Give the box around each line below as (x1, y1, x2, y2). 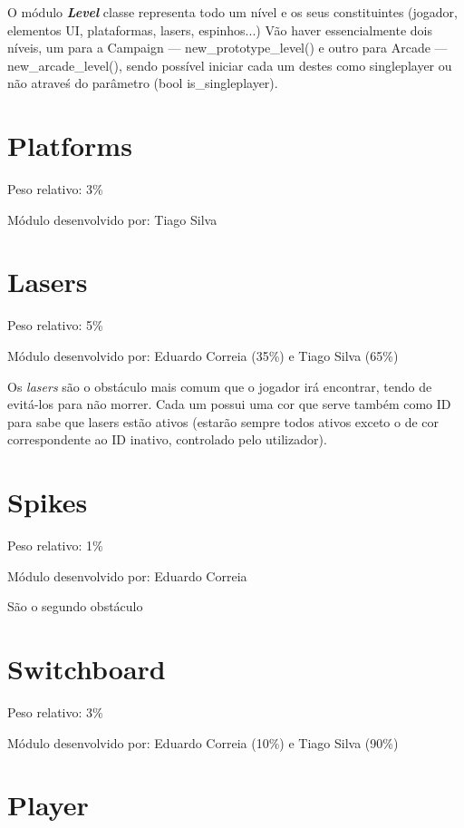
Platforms (7, 127, 132, 164)
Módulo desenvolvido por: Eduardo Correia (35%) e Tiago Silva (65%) (7, 346, 399, 365)
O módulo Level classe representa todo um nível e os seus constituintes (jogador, (7, 3, 458, 21)
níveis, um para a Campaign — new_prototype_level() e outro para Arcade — (7, 38, 448, 57)
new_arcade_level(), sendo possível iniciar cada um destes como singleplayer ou (7, 55, 452, 74)
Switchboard (7, 650, 166, 687)
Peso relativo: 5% (7, 316, 103, 335)
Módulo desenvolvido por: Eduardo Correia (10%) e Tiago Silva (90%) (7, 733, 399, 752)
